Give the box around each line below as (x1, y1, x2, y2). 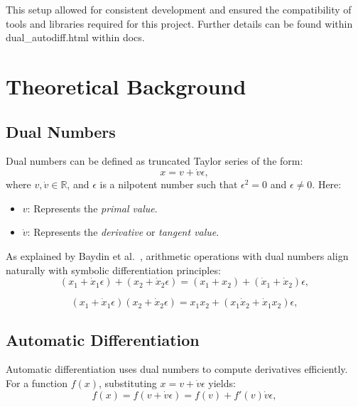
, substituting (99, 375, 157, 390)
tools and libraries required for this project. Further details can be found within (6, 16, 353, 31)
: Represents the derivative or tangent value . (27, 224, 219, 239)
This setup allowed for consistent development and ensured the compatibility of (6, 2, 352, 16)
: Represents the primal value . (27, 200, 158, 215)
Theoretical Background (6, 71, 246, 100)
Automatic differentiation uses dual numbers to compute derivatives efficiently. (6, 362, 348, 376)
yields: (208, 375, 236, 390)
